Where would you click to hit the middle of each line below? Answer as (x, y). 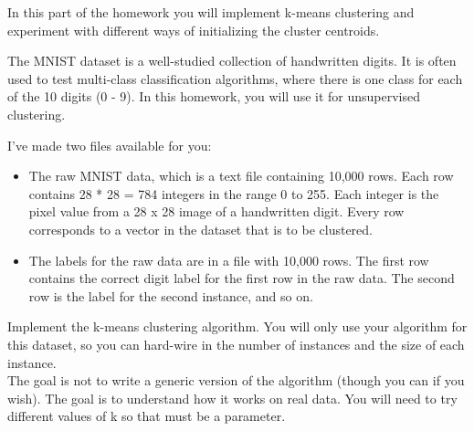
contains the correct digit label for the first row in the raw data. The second (242, 278)
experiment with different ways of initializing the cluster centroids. (194, 30)
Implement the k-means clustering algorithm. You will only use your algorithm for (237, 326)
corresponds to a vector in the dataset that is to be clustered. (200, 229)
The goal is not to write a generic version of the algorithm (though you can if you (236, 380)
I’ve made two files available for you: (110, 145)
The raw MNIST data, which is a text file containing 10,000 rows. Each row (241, 176)
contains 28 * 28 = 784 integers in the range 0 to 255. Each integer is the (234, 193)
